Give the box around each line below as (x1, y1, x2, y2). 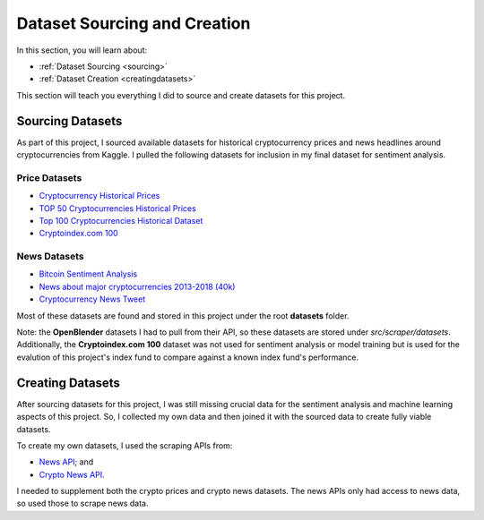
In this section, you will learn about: (16, 45, 148, 55)
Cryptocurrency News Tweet (39, 294, 146, 304)
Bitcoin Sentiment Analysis (39, 269, 138, 279)
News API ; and (39, 456, 94, 467)
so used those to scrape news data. (16, 498, 149, 509)
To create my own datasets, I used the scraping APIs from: (16, 439, 233, 451)
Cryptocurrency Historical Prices (39, 191, 160, 201)
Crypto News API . (39, 469, 105, 480)
